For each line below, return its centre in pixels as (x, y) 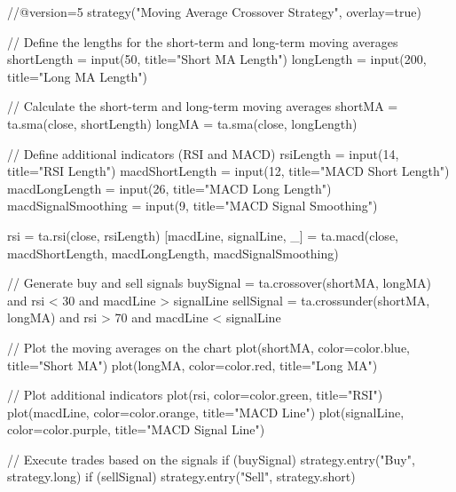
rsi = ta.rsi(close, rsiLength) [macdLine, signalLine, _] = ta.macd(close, (203, 235)
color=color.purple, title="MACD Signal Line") (136, 429)
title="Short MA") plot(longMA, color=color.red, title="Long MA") (193, 365)
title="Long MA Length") (77, 76)
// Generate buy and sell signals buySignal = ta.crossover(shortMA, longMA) (219, 283)
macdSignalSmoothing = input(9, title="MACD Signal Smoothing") (193, 206)
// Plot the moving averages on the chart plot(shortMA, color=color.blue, (209, 347)
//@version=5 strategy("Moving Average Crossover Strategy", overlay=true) (214, 12)
